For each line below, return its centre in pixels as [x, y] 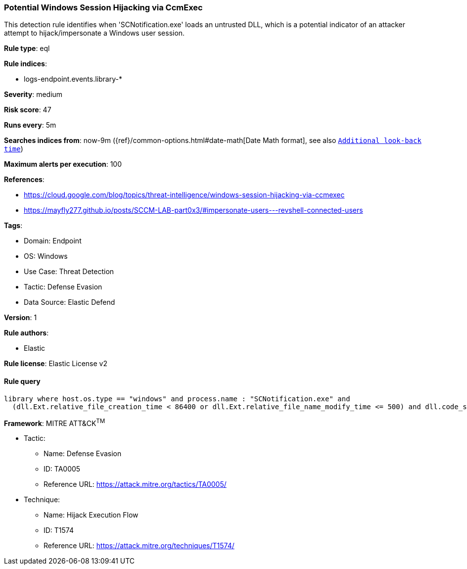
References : [24, 180]
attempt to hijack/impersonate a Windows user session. [94, 33]
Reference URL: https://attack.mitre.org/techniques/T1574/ [139, 546]
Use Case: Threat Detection [69, 272]
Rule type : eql [27, 48]
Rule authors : [26, 333]
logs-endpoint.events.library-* [73, 79]
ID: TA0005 [62, 469]
